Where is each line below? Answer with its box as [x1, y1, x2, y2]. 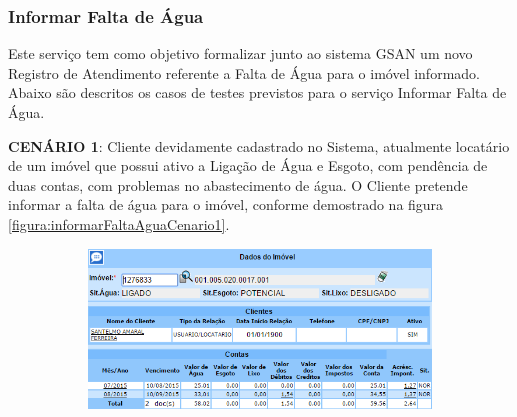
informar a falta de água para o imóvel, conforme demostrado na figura [8, 194, 444, 215]
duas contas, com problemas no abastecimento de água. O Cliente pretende [8, 174, 468, 195]
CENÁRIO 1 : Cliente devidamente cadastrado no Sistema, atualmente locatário [8, 135, 510, 156]
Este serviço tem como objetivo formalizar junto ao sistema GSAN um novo [8, 43, 473, 64]
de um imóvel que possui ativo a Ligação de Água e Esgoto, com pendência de [8, 155, 488, 176]
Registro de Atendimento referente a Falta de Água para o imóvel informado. [8, 62, 480, 83]
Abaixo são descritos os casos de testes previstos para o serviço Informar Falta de [8, 82, 507, 103]
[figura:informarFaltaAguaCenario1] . [8, 213, 230, 234]
